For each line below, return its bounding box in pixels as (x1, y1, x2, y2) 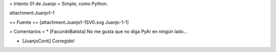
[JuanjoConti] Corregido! (22, 38, 75, 44)
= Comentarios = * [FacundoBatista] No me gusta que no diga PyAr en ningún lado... (9, 28, 188, 35)
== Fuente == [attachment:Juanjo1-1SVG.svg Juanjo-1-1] (9, 19, 129, 25)
